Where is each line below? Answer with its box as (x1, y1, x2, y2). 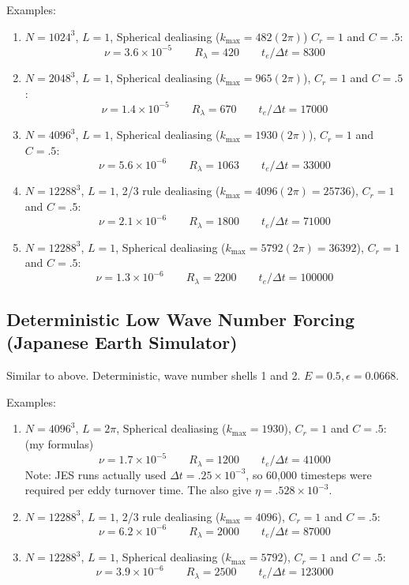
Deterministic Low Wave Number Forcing (6, 307, 355, 332)
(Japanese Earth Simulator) (6, 330, 238, 354)
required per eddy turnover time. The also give (24, 482, 252, 498)
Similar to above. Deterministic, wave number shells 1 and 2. (6, 367, 301, 384)
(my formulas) (24, 436, 94, 452)
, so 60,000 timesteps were (246, 466, 372, 482)
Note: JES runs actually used (24, 466, 167, 482)
